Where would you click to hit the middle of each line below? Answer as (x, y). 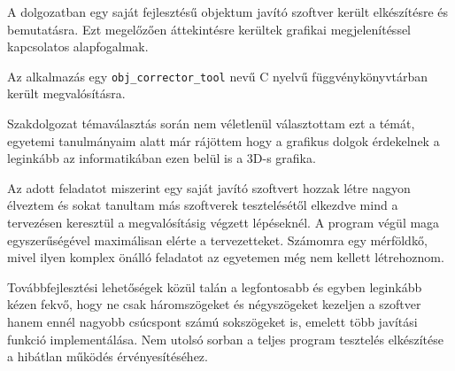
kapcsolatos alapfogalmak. (78, 46)
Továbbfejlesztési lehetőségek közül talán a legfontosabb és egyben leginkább (215, 286)
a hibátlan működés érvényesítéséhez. (108, 356)
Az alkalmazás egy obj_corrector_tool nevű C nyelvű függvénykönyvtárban (218, 76)
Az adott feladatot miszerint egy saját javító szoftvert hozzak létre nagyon (209, 187)
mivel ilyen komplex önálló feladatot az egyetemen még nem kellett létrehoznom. (226, 257)
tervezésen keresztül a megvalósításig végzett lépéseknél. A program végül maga (224, 222)
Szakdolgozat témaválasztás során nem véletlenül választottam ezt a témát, (211, 124)
